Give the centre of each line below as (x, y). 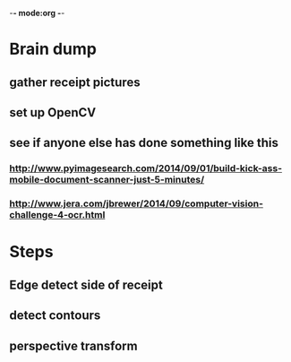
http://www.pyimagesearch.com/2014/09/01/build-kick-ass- (146, 168)
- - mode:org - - (37, 13)
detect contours (55, 316)
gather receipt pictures (75, 82)
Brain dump (53, 49)
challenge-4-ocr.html (57, 215)
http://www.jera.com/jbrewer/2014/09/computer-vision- (137, 203)
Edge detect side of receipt (86, 284)
